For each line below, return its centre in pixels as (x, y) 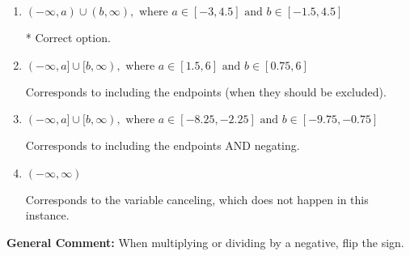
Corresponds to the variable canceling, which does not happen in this (197, 199)
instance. (47, 215)
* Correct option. (68, 37)
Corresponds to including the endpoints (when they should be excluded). (206, 91)
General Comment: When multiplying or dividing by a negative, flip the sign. (205, 242)
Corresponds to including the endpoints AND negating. (163, 145)
